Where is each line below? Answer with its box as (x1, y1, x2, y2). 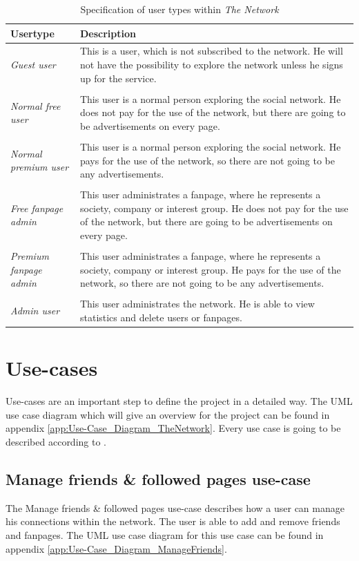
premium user (10, 160, 69, 174)
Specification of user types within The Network (80, 2, 279, 16)
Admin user (10, 303, 60, 318)
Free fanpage (10, 200, 64, 215)
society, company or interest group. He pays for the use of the (79, 262, 341, 276)
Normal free (10, 98, 61, 113)
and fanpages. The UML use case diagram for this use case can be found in (6, 528, 324, 542)
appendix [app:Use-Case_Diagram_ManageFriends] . (6, 541, 227, 555)
